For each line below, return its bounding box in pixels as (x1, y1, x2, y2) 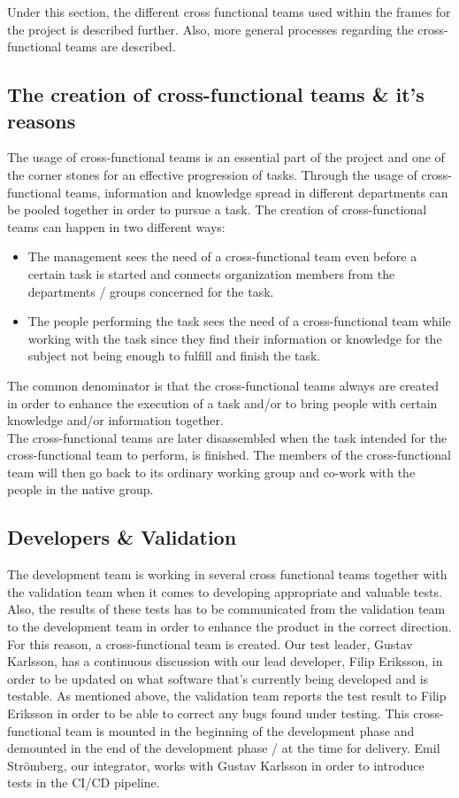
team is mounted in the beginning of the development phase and (65, 721, 415, 740)
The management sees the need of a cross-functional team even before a (27, 247, 417, 266)
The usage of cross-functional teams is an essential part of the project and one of (7, 148, 445, 167)
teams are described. (65, 37, 176, 56)
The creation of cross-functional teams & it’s (7, 81, 425, 108)
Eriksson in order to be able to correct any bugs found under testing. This (7, 704, 409, 723)
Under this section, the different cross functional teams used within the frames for (7, 3, 451, 20)
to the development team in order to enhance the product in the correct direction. (7, 617, 452, 636)
